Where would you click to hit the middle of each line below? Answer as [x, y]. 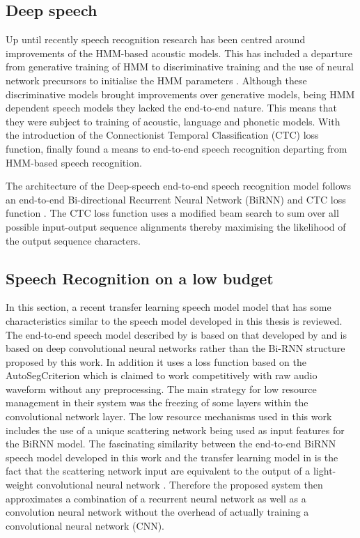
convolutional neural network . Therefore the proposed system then [180, 485]
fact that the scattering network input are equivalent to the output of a [158, 471]
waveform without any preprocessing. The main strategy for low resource [161, 389]
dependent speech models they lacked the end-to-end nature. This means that [171, 108]
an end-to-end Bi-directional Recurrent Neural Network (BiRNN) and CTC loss [176, 199]
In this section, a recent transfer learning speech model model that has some [169, 307]
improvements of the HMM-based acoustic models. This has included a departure [179, 53]
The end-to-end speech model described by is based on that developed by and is [177, 334]
